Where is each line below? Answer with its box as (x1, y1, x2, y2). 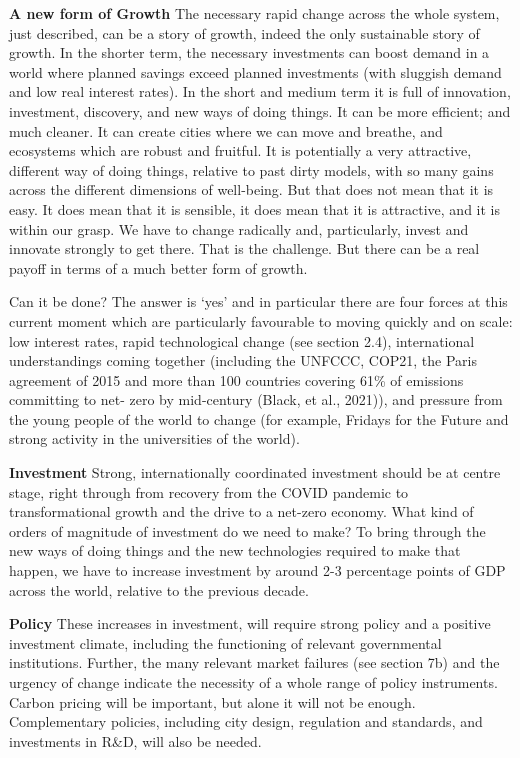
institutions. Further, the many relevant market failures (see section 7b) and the (9, 652, 500, 673)
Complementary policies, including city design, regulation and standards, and (9, 711, 483, 732)
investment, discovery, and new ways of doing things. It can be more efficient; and (9, 100, 511, 121)
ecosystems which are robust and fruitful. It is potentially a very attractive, (9, 140, 472, 161)
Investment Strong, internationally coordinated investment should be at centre (9, 462, 501, 483)
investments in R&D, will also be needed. (9, 730, 262, 751)
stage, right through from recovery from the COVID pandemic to (9, 481, 409, 502)
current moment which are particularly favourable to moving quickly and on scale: (9, 310, 513, 331)
